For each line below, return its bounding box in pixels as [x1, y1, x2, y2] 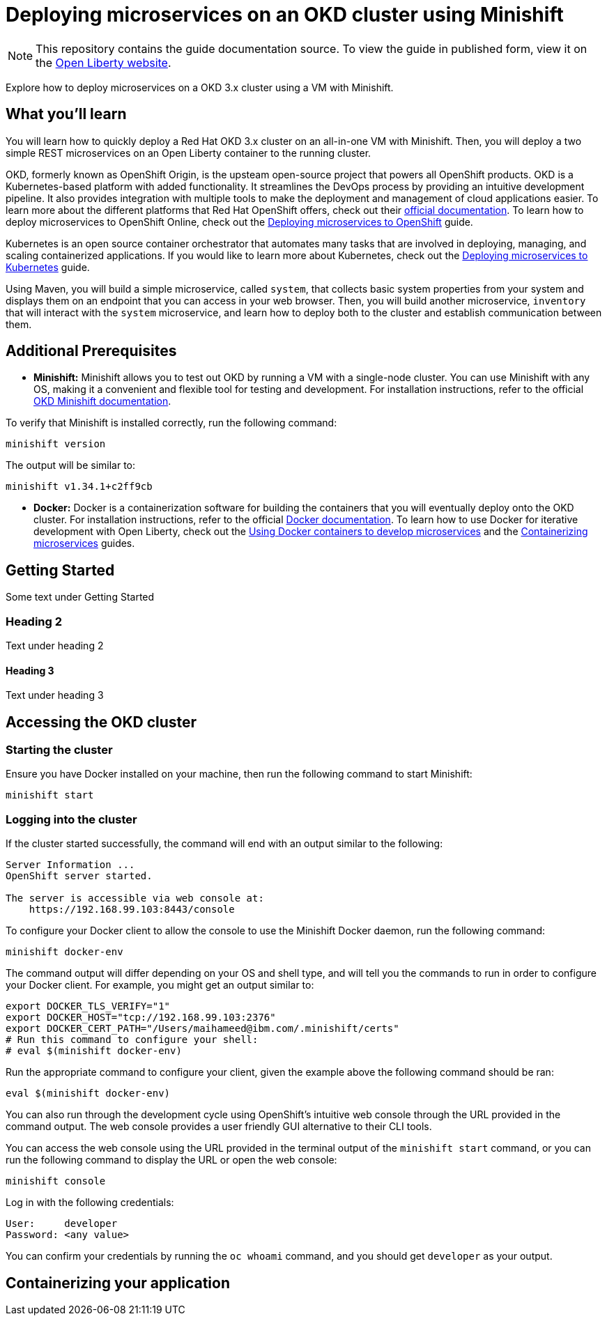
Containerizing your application [6, 1274, 230, 1292]
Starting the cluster [6, 743, 113, 757]
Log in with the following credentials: [6, 1196, 174, 1209]
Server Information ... [6, 859, 135, 871]
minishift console [6, 1175, 106, 1187]
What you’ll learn [6, 105, 127, 123]
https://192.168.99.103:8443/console [29, 904, 235, 916]
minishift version [6, 438, 106, 450]
